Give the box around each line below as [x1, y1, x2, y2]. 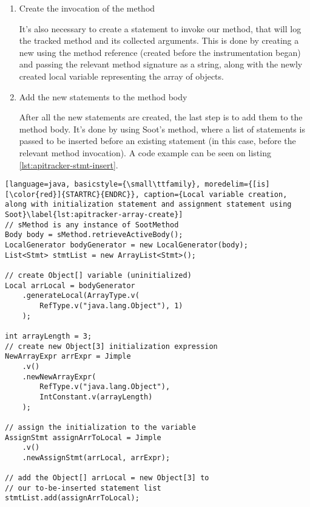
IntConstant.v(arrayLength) [39, 392, 153, 401]
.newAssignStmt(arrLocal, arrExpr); [22, 453, 170, 462]
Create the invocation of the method [19, 2, 155, 14]
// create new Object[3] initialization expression [5, 342, 218, 351]
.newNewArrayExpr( [22, 372, 96, 381]
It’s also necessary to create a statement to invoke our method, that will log [19, 22, 302, 35]
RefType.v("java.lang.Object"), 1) [39, 302, 183, 310]
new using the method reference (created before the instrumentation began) [19, 46, 301, 58]
